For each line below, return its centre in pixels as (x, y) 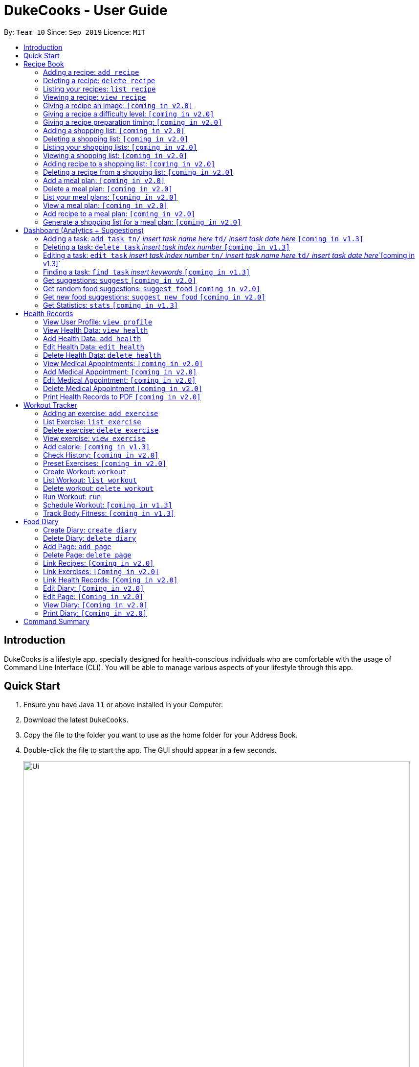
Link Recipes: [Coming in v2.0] (99, 563)
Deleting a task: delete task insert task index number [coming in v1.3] (166, 247)
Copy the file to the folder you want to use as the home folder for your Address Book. (161, 735)
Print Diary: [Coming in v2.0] (95, 613)
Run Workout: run (72, 496)
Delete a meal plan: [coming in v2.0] (108, 188)
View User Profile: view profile (98, 322)
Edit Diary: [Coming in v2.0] (94, 588)
